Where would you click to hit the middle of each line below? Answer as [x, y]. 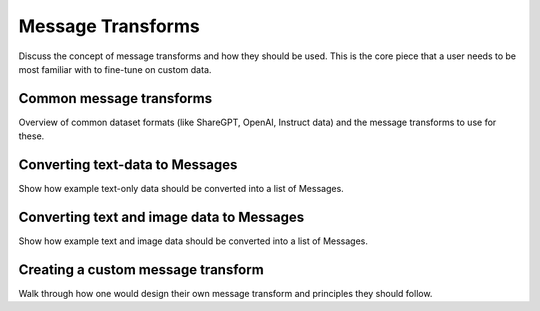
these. [31, 136]
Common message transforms [115, 98]
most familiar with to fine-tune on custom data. [115, 69]
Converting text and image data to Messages [161, 216]
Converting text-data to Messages [128, 165]
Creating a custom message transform [141, 269]
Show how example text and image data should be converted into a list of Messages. [193, 241]
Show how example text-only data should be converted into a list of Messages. [181, 189]
